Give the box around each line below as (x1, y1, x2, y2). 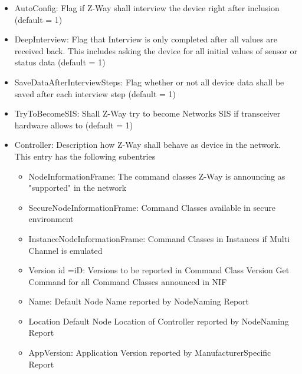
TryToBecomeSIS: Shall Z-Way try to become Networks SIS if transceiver (14, 107, 281, 120)
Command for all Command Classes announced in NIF (28, 275, 227, 287)
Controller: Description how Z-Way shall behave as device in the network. (14, 138, 281, 151)
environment (28, 213, 74, 225)
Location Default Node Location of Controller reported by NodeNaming (28, 315, 289, 327)
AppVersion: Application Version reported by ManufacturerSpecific (28, 346, 271, 359)
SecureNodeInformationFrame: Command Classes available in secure (28, 201, 275, 213)
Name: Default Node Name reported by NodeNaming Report (28, 295, 250, 307)
